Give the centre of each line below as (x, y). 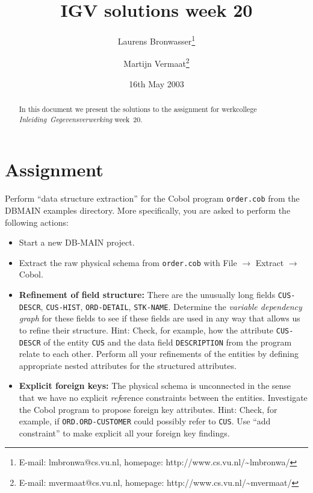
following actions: (37, 222)
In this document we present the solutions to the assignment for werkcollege (138, 109)
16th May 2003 (156, 83)
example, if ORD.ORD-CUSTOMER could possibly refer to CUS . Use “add (145, 421)
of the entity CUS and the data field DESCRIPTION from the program (168, 342)
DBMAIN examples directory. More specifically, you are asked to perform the (148, 210)
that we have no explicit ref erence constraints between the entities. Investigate (163, 397)
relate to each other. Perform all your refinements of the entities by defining (159, 354)
